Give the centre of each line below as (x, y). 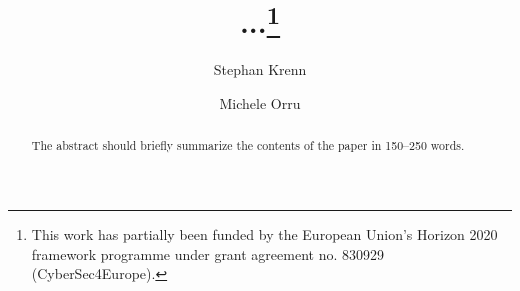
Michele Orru (260, 103)
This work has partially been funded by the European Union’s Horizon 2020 (264, 234)
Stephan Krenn (260, 69)
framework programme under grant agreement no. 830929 (208, 253)
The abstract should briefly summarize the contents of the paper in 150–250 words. (248, 145)
